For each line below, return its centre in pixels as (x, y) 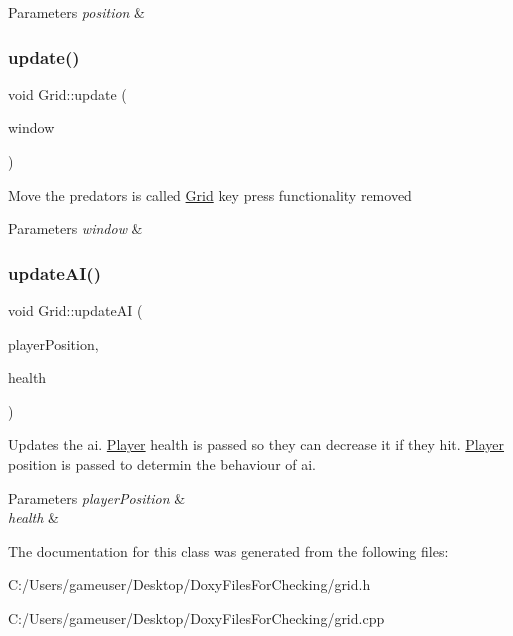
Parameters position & (77, 12)
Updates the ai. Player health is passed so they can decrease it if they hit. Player (256, 444)
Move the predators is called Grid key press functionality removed (210, 194)
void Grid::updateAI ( (75, 310)
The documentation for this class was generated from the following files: (228, 550)
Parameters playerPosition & (97, 497)
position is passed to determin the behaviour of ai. (162, 463)
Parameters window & (75, 228)
